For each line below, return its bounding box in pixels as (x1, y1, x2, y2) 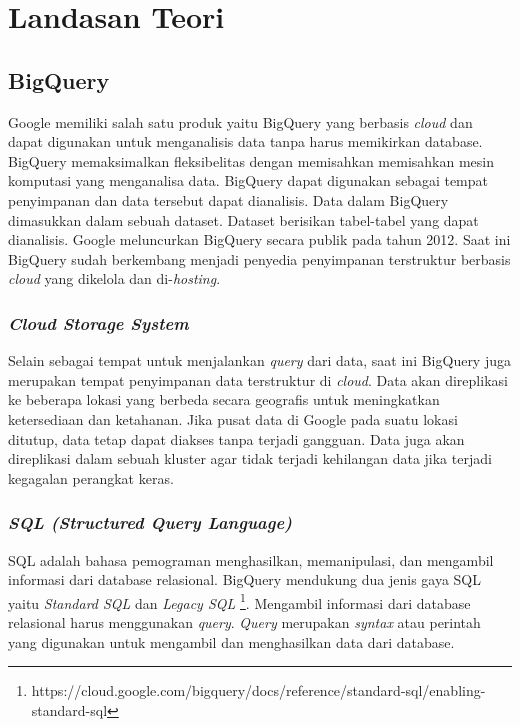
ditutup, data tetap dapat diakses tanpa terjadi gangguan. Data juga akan (8, 428, 465, 449)
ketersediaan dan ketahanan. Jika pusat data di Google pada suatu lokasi (8, 408, 458, 429)
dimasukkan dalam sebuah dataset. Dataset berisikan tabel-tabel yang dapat (8, 209, 479, 230)
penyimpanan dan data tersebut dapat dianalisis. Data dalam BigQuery (8, 189, 449, 210)
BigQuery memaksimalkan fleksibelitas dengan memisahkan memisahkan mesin (8, 150, 495, 171)
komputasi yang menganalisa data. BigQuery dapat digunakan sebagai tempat (8, 170, 489, 191)
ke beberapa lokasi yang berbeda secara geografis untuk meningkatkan (8, 389, 440, 410)
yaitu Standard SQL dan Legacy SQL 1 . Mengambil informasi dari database (8, 589, 471, 613)
